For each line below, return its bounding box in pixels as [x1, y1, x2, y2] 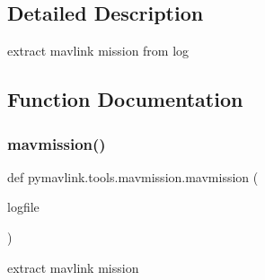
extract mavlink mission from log [7, 41, 190, 60]
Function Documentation [7, 85, 243, 113]
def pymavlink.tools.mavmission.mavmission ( [7, 167, 259, 186]
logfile [7, 197, 40, 216]
